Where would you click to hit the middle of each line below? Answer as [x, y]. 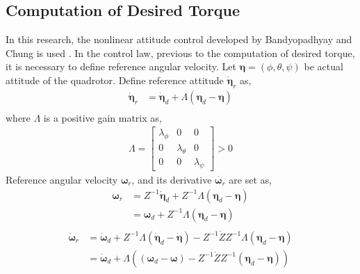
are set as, [250, 179]
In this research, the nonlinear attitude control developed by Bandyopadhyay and [179, 39]
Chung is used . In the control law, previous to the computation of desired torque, [180, 53]
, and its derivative [172, 179]
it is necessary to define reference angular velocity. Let [121, 66]
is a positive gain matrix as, [103, 117]
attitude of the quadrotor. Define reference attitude [115, 80]
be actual [324, 66]
